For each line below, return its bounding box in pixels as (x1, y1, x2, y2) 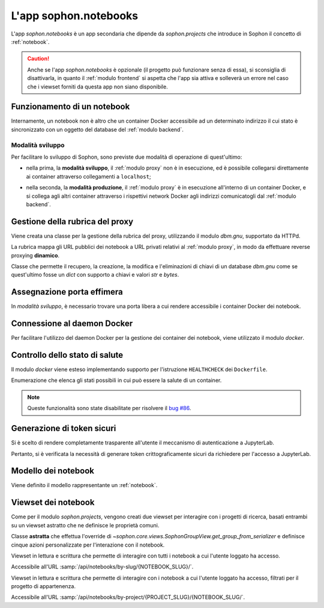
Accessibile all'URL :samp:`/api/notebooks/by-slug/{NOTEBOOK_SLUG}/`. (11, 563, 194, 571)
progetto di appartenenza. (11, 583, 76, 590)
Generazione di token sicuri (11, 423, 116, 434)
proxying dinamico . (11, 251, 60, 259)
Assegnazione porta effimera (11, 287, 123, 297)
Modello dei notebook (11, 466, 94, 476)
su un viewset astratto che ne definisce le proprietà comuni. (11, 521, 160, 529)
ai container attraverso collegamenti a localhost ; (26, 173, 151, 180)
